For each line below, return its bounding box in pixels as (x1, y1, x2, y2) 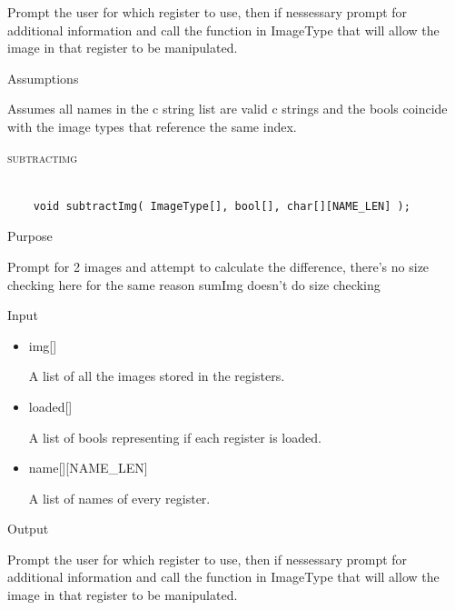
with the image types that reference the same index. (7, 116, 297, 135)
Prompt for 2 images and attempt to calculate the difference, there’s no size (7, 256, 430, 275)
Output (7, 519, 49, 538)
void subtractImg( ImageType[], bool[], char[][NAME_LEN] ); (33, 199, 410, 213)
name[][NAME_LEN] (28, 458, 148, 477)
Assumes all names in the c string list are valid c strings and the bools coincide (7, 99, 448, 118)
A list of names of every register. (28, 488, 211, 507)
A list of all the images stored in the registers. (28, 366, 285, 385)
